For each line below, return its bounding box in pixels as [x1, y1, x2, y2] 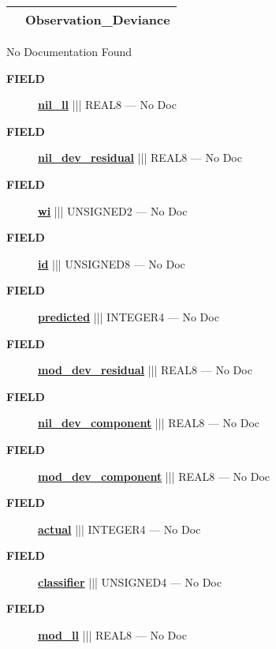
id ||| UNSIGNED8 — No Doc [38, 255, 185, 272]
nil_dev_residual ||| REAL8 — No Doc [38, 149, 242, 166]
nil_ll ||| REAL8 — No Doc [38, 96, 177, 113]
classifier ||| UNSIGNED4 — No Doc [38, 573, 222, 590]
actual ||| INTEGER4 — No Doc [38, 520, 201, 537]
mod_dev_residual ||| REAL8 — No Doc [38, 362, 252, 378]
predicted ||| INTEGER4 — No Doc [38, 308, 219, 324]
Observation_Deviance [25, 10, 170, 28]
